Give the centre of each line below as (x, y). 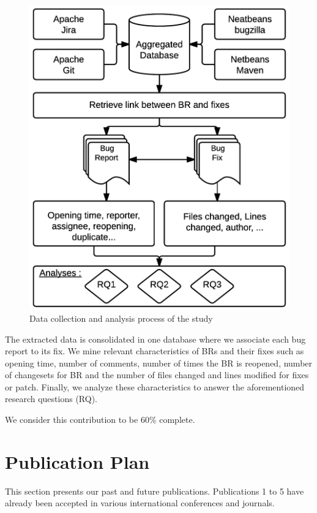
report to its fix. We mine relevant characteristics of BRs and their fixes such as (155, 351)
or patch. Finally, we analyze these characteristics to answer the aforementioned (155, 386)
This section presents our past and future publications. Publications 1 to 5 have (155, 491)
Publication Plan (77, 461)
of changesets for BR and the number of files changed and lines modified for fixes (157, 375)
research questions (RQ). (51, 399)
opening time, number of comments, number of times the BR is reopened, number (159, 363)
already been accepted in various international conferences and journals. (140, 503)
